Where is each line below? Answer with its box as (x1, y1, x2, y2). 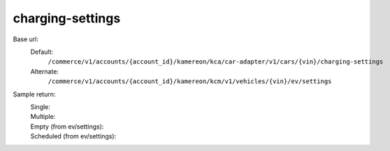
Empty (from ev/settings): (30, 122, 104, 131)
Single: (30, 102, 50, 111)
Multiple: (30, 113, 56, 121)
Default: (30, 48, 54, 56)
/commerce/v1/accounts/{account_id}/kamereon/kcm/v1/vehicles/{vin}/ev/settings (48, 78, 332, 85)
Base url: (13, 35, 38, 43)
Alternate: (30, 67, 59, 75)
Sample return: (13, 89, 56, 98)
